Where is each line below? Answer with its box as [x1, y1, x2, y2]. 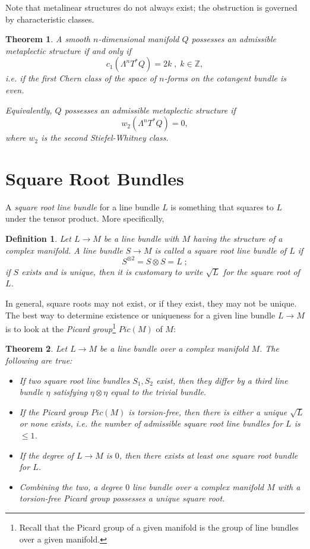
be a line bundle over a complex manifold [100, 342, 249, 355]
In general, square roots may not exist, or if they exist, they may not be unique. [5, 296, 297, 309]
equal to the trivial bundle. [110, 386, 207, 398]
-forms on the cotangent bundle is [164, 72, 287, 84]
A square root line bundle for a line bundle [5, 200, 160, 213]
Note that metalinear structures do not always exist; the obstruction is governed [5, 1, 298, 13]
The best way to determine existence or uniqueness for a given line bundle [5, 308, 276, 321]
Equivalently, [5, 103, 52, 116]
